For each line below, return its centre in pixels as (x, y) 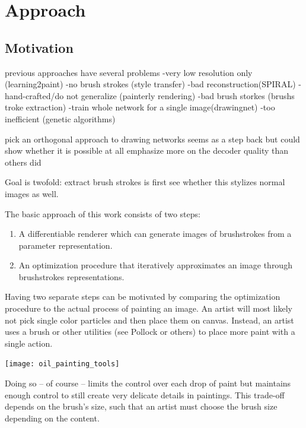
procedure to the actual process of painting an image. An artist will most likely (149, 308)
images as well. (32, 193)
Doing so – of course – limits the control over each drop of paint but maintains (148, 383)
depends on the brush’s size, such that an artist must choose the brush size (141, 406)
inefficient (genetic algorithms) (60, 118)
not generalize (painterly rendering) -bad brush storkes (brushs (180, 95)
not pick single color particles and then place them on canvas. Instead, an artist (149, 320)
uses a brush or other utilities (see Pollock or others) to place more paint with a (150, 332)
